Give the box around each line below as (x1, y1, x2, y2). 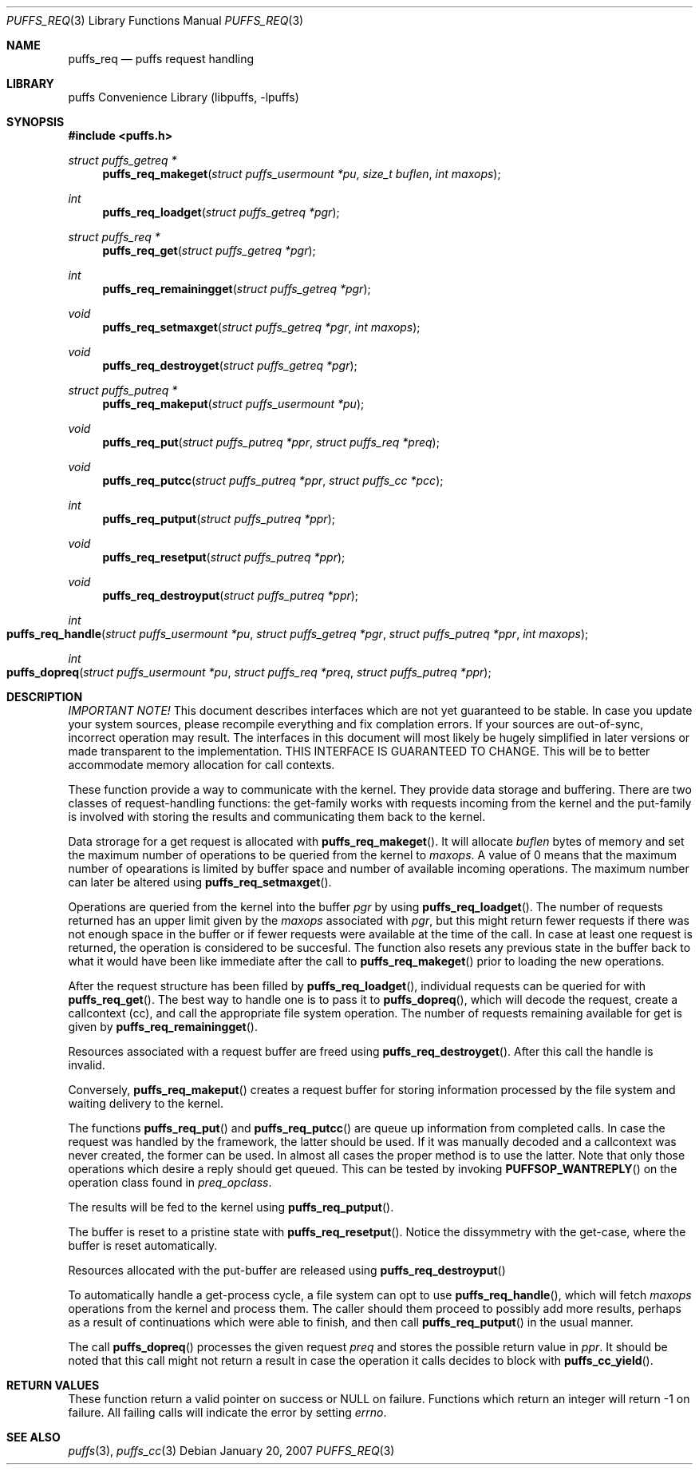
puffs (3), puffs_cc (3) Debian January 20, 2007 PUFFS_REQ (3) (68, 1444, 395, 1457)
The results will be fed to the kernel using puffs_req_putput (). (68, 1200, 394, 1214)
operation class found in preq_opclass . (68, 1176, 272, 1189)
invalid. (68, 1058, 105, 1072)
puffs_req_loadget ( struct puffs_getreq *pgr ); (102, 205, 340, 219)
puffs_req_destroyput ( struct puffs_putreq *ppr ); (102, 589, 359, 602)
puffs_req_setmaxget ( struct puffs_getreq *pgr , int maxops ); (102, 320, 421, 334)
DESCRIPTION (6, 690, 83, 704)
